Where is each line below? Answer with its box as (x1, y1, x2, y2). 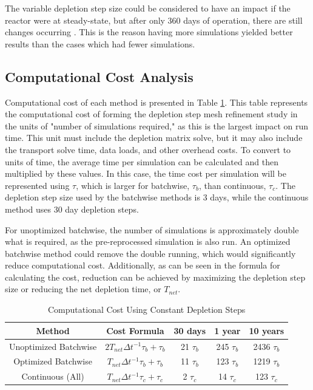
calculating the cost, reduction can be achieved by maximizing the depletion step (5, 270, 306, 283)
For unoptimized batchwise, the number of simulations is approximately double (5, 223, 299, 236)
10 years (249, 324, 284, 337)
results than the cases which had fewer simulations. (5, 37, 195, 50)
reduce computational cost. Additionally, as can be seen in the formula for (5, 259, 280, 272)
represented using (5, 179, 70, 191)
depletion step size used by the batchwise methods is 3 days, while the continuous (5, 191, 309, 204)
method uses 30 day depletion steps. (5, 202, 139, 215)
